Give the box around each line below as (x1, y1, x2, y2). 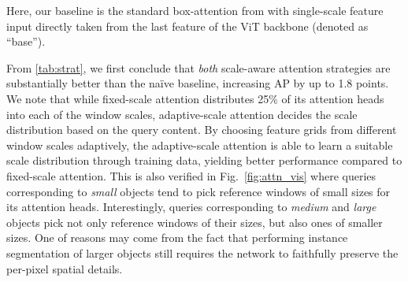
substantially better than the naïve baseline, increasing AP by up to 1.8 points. (6, 75, 389, 91)
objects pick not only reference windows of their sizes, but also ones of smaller (6, 213, 383, 230)
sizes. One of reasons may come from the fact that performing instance (6, 229, 348, 246)
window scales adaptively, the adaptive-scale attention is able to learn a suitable (6, 136, 393, 153)
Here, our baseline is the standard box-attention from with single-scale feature (6, 2, 384, 18)
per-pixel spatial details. (6, 260, 123, 276)
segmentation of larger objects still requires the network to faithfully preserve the (6, 244, 399, 261)
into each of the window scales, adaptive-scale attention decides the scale (6, 106, 358, 122)
